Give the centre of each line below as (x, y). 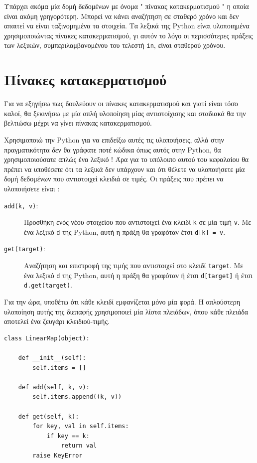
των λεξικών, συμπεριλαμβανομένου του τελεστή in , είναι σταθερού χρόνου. (115, 45)
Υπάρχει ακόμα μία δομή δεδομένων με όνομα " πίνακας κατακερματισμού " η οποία (127, 6)
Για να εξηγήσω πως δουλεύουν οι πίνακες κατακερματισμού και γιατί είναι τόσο (121, 103)
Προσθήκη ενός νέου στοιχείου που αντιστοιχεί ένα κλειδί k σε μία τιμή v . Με (138, 222)
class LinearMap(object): (47, 338)
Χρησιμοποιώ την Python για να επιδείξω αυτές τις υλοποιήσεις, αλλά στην (114, 139)
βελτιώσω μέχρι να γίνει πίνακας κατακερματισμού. (78, 123)
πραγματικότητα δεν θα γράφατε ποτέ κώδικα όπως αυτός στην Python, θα (113, 149)
